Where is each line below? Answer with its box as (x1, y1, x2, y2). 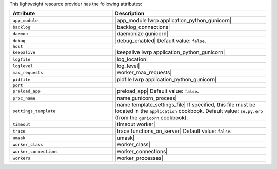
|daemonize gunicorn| (115, 30, 169, 37)
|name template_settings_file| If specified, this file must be (115, 101, 256, 108)
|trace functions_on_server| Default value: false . (115, 127, 232, 135)
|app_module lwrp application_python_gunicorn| (115, 17, 232, 24)
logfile (12, 57, 31, 62)
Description (115, 10, 145, 17)
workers (12, 155, 31, 161)
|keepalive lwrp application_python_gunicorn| (115, 49, 225, 56)
